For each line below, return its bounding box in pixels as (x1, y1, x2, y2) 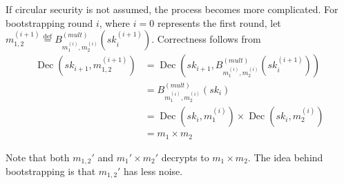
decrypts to (161, 150, 209, 164)
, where (99, 15, 131, 30)
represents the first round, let (157, 15, 281, 30)
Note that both (6, 150, 70, 164)
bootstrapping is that (6, 164, 96, 178)
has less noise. (124, 164, 183, 178)
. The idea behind (247, 150, 323, 164)
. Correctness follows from (151, 32, 261, 46)
